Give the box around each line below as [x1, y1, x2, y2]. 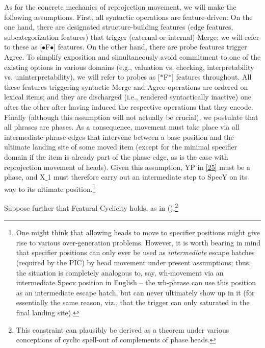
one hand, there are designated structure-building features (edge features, [4, 21, 233, 32]
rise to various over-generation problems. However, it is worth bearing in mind [16, 237, 261, 247]
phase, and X [4, 171, 45, 182]
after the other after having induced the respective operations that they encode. [4, 101, 253, 112]
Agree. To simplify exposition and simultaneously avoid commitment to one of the [4, 51, 261, 62]
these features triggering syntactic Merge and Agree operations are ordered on [4, 81, 248, 92]
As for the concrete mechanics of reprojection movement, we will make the [4, 2, 236, 12]
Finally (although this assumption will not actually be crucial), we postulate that [4, 111, 258, 122]
